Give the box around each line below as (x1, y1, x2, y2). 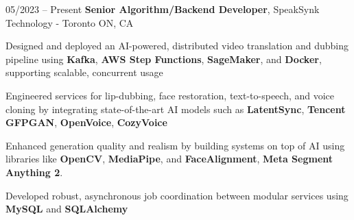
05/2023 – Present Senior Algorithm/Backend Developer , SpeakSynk (5, 2, 320, 16)
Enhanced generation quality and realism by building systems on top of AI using (5, 138, 345, 152)
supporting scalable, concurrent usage (5, 65, 163, 80)
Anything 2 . (5, 164, 63, 179)
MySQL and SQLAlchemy (5, 201, 128, 216)
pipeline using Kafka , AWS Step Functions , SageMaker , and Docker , (5, 51, 322, 66)
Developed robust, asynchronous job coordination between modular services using (5, 188, 349, 202)
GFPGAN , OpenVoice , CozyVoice (5, 115, 167, 130)
